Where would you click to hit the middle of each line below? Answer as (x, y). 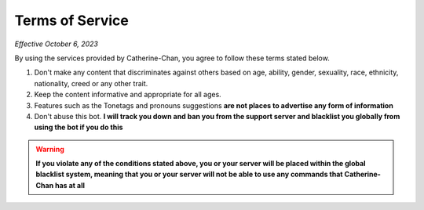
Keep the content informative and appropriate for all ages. (128, 95)
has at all (70, 185)
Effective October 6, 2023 (56, 44)
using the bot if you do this (79, 127)
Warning (50, 149)
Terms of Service (71, 20)
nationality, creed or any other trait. (91, 83)
